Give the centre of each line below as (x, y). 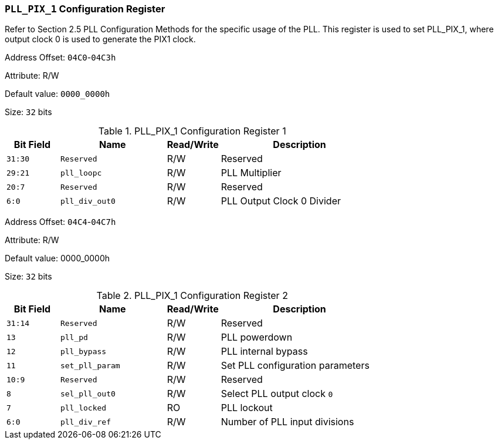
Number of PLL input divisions (287, 422)
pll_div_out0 (88, 201)
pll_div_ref (85, 422)
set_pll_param (90, 365)
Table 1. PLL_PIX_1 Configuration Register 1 (192, 131)
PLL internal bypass (264, 351)
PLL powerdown (257, 337)
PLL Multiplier (251, 173)
